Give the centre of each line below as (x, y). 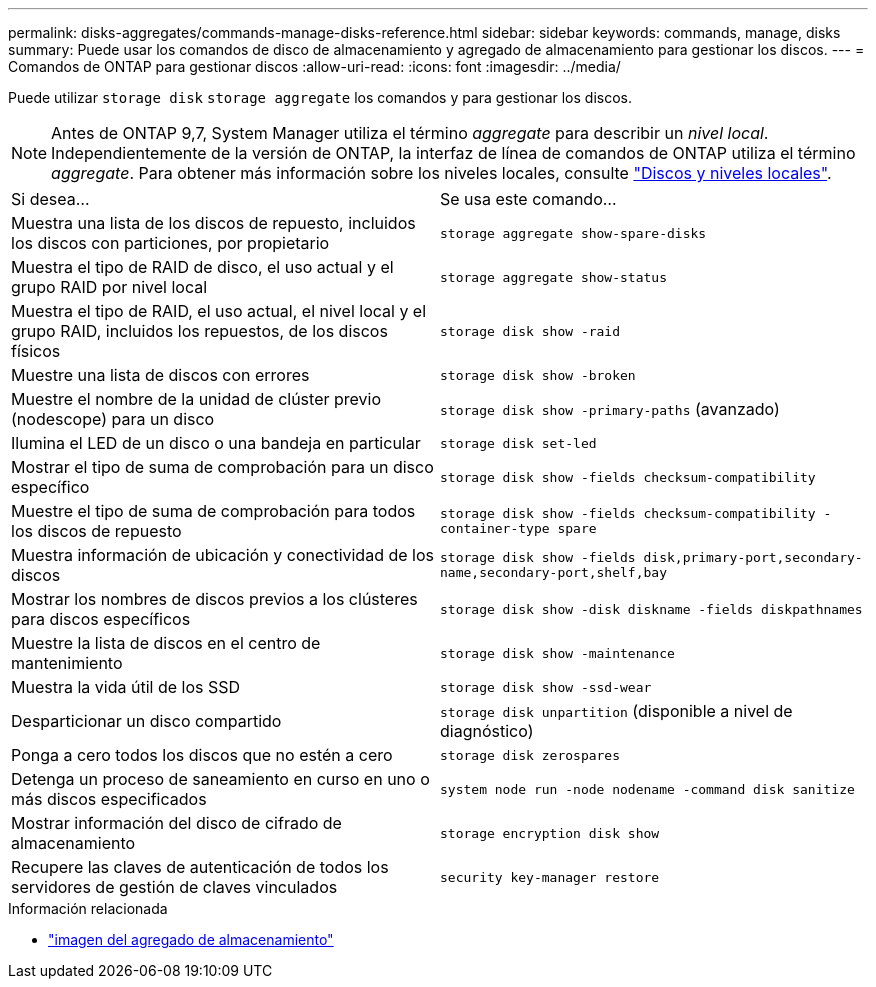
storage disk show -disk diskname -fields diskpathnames (651, 609)
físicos (36, 351)
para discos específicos (101, 619)
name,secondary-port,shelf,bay (553, 572)
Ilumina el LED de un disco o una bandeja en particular (216, 443)
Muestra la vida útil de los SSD (125, 687)
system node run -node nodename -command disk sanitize (647, 789)
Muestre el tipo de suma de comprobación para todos (213, 511)
